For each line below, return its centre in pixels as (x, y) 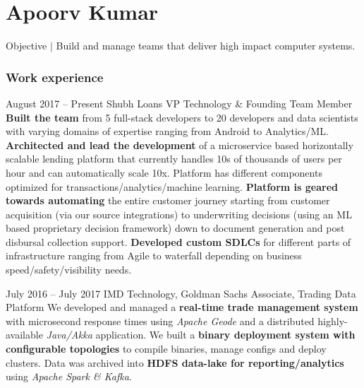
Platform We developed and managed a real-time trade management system (182, 307)
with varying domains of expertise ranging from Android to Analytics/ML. (168, 131)
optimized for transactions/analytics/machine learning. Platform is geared (172, 186)
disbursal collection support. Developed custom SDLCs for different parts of (178, 241)
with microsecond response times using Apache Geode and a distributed (160, 321)
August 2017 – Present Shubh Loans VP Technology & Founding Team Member (179, 103)
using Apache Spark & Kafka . (69, 376)
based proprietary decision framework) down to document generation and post (175, 228)
